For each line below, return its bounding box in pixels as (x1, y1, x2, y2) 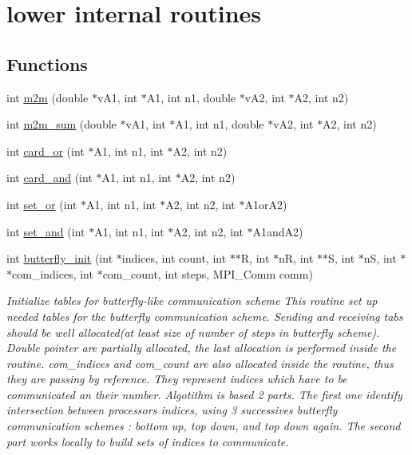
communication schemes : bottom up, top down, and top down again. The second (6, 417, 401, 434)
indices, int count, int (121, 250, 227, 267)
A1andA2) (252, 223, 303, 239)
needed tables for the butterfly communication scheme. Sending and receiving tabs (6, 307, 403, 324)
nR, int (279, 250, 314, 267)
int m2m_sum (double (6, 116, 117, 133)
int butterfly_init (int (6, 250, 113, 267)
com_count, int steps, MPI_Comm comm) (102, 265, 313, 282)
